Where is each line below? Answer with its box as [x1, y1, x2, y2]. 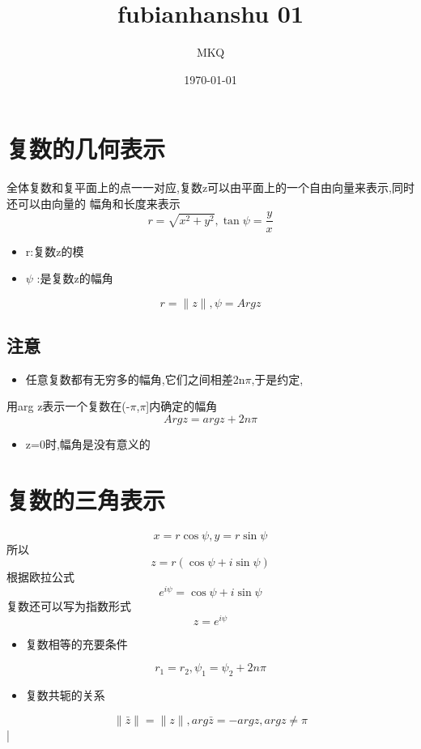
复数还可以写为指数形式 [6, 598, 131, 615]
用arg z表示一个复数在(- [6, 398, 130, 415]
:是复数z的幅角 [36, 270, 113, 287]
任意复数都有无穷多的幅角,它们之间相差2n [25, 370, 245, 387]
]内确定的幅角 [146, 398, 218, 415]
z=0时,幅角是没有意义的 [25, 436, 151, 453]
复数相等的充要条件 [25, 635, 128, 652]
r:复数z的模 [25, 242, 84, 259]
